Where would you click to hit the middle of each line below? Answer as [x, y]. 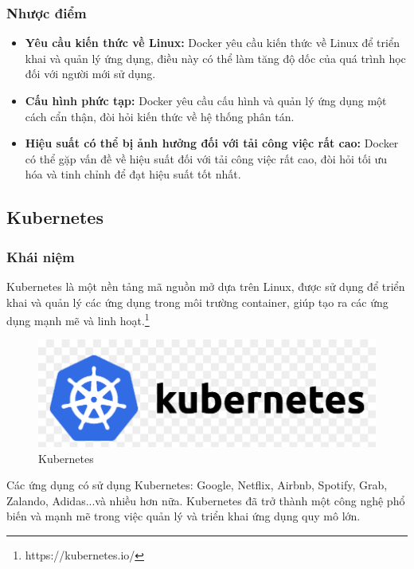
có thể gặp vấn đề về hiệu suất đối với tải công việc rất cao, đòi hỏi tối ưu [206, 158]
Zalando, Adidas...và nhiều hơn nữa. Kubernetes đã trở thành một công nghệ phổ [206, 500]
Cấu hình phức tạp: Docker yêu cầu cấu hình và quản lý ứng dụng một [206, 100]
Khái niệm [41, 256]
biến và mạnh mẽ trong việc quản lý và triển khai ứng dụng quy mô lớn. [184, 516]
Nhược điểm [47, 12]
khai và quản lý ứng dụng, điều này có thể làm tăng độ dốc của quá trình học [215, 58]
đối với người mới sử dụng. [90, 74]
